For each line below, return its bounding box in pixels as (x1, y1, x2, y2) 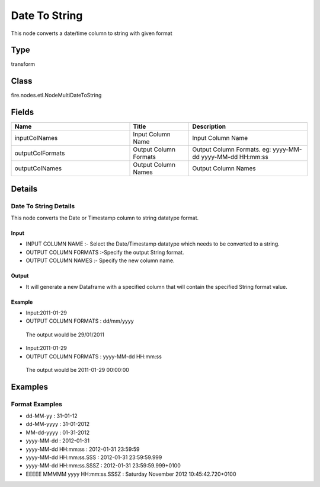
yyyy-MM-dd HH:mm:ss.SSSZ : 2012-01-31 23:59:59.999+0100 (25, 462, 181, 469)
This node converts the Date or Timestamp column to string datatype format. (11, 214, 199, 222)
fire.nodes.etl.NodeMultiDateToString (11, 92, 102, 99)
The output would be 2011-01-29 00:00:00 (25, 366, 130, 373)
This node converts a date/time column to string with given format (11, 30, 172, 37)
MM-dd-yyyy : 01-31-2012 (25, 429, 90, 436)
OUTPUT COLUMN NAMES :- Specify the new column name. (25, 257, 175, 264)
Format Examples (11, 400, 62, 408)
